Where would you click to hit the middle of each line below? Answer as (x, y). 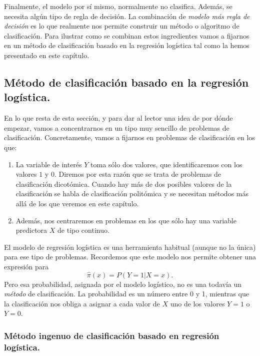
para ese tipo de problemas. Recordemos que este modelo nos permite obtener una (130, 257)
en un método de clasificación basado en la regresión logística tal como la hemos (127, 45)
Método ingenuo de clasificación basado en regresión (112, 335)
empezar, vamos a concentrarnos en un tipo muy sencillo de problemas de (117, 127)
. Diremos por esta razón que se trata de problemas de (138, 174)
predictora (31, 230)
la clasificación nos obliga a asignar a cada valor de (82, 303)
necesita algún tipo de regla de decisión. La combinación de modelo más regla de (127, 16)
